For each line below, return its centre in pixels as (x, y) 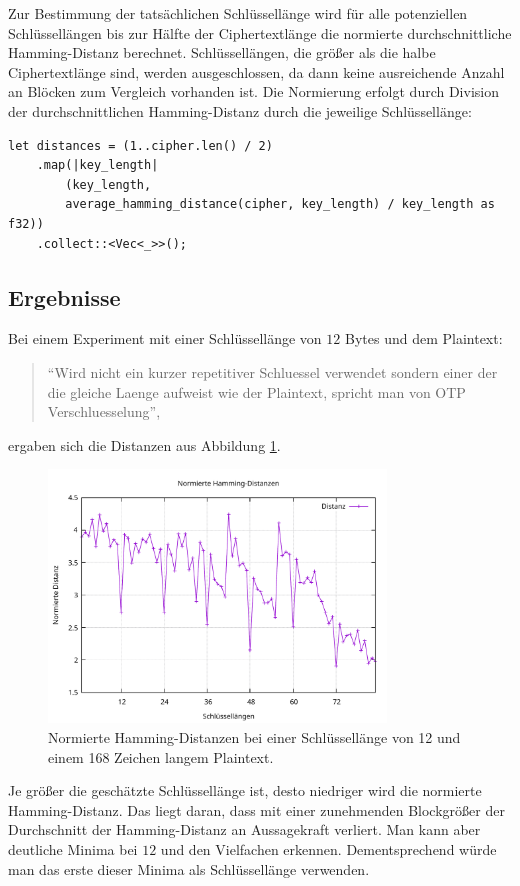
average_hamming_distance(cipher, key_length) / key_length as (280, 204)
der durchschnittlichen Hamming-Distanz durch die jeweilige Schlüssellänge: (240, 110)
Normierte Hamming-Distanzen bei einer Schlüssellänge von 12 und (254, 736)
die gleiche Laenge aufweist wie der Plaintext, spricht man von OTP (256, 391)
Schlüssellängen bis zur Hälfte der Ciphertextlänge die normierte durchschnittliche (260, 32)
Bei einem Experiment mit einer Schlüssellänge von (165, 338)
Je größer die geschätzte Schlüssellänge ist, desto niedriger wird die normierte (245, 790)
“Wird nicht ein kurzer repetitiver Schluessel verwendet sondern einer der (272, 371)
